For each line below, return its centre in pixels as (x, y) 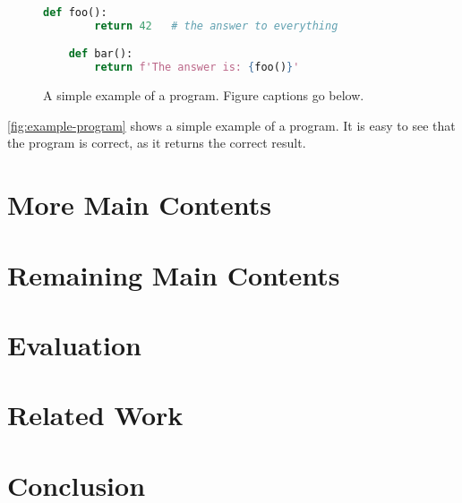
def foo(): (75, 13)
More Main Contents (140, 205)
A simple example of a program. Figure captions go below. (204, 95)
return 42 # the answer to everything (216, 26)
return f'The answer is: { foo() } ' (197, 68)
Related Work (95, 415)
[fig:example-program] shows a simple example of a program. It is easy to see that (231, 125)
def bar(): (101, 54)
